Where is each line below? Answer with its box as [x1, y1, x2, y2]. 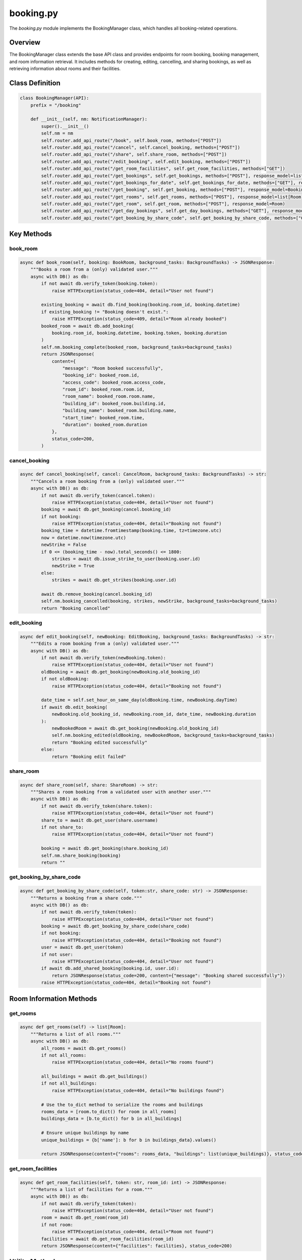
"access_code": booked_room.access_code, [62, 380, 166, 385]
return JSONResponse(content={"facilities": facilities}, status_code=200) [41, 1243, 233, 1249]
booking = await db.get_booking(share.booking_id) [41, 846, 169, 851]
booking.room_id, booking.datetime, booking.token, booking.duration [51, 330, 228, 336]
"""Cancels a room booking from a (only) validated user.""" [30, 478, 185, 484]
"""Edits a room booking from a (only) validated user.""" [30, 641, 180, 647]
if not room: [41, 1222, 73, 1227]
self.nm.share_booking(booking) [41, 852, 121, 858]
